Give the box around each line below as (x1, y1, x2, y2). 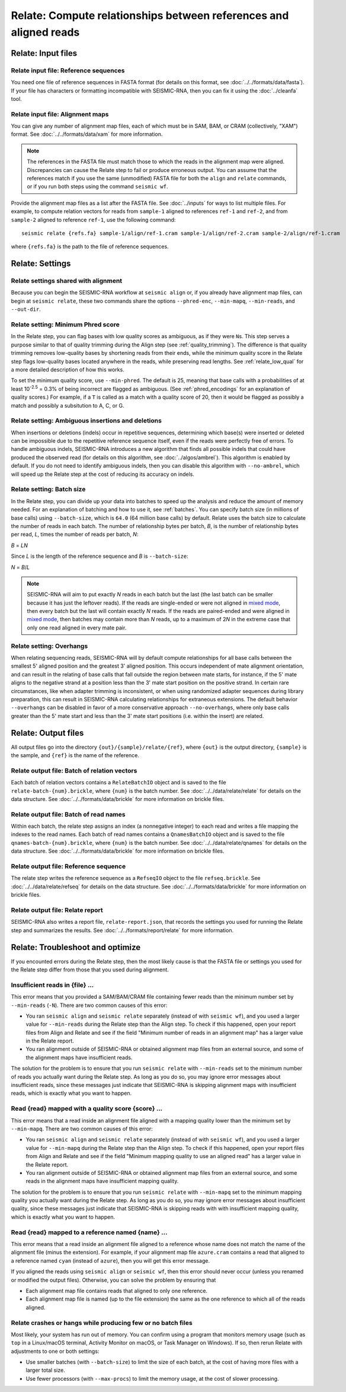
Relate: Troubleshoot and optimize (11, 942, 141, 952)
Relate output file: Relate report (11, 905, 103, 914)
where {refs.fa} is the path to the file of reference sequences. (11, 243, 169, 250)
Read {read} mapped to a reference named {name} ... (11, 1228, 168, 1237)
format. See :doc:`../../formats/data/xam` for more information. (11, 131, 163, 138)
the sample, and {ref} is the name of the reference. (11, 752, 139, 759)
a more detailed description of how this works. (11, 366, 124, 373)
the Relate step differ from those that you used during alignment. (11, 966, 169, 973)
